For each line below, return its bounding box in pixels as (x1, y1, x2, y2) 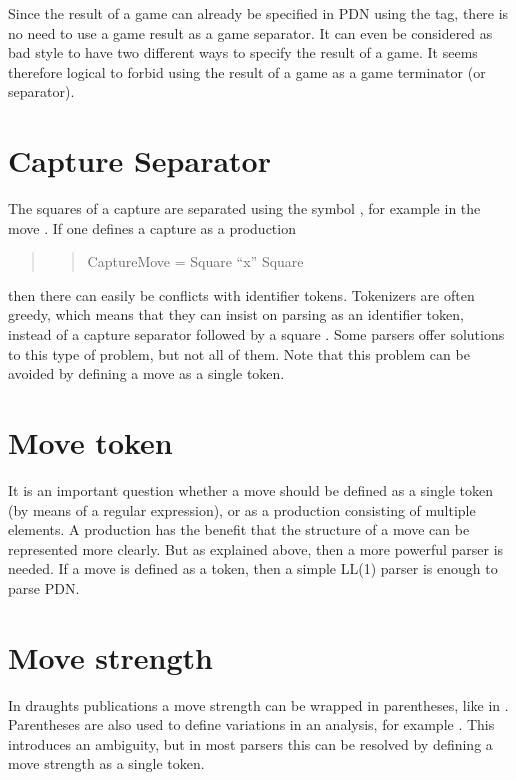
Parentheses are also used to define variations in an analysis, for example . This (8, 714, 495, 735)
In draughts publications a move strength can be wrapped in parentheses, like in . (8, 694, 509, 715)
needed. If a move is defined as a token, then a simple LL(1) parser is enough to (8, 558, 498, 579)
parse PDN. (8, 577, 80, 598)
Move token (8, 422, 173, 463)
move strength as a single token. (8, 753, 205, 774)
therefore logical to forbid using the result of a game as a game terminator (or (8, 61, 486, 82)
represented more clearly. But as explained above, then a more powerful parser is (8, 538, 504, 559)
